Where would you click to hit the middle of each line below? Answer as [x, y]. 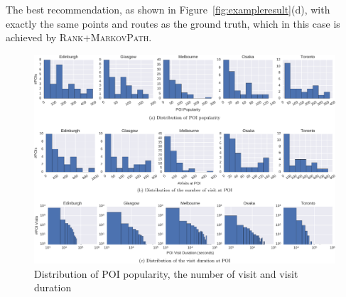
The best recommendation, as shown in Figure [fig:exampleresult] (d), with [168, 9]
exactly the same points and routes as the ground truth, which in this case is [173, 23]
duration [53, 287]
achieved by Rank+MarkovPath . [79, 37]
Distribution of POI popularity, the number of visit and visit [166, 273]
